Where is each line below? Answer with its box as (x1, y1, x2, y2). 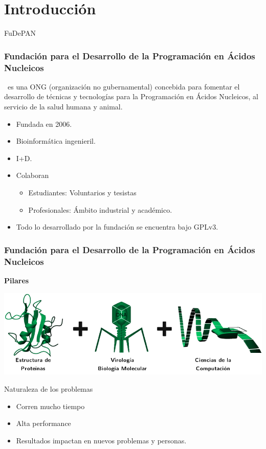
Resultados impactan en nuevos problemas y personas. (16, 435, 187, 445)
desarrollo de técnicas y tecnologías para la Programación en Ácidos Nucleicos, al (4, 91, 258, 102)
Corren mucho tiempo (16, 400, 85, 411)
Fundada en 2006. (16, 118, 72, 129)
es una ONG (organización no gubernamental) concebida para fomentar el (7, 81, 240, 92)
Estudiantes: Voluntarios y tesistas (28, 187, 137, 198)
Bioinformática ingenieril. (16, 136, 96, 146)
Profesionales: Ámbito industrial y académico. (28, 204, 172, 215)
